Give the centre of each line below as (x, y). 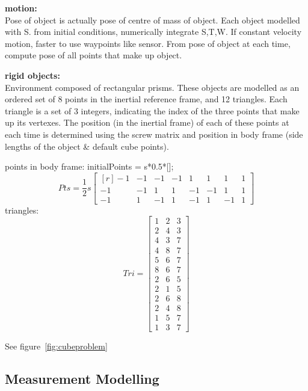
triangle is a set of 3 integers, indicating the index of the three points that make (152, 110)
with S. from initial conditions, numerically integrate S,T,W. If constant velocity (153, 32)
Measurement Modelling (82, 378)
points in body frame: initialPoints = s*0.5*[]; (89, 166)
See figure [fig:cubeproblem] (56, 346)
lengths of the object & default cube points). (87, 146)
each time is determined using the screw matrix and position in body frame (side (154, 134)
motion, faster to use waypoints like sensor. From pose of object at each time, (148, 43)
